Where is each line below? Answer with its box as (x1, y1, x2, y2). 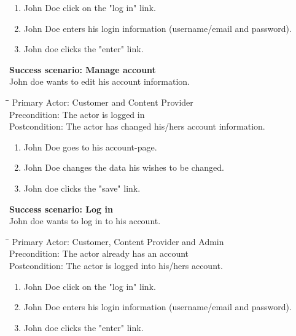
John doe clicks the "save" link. (23, 181, 141, 194)
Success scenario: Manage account (9, 63, 156, 76)
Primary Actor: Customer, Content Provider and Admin (12, 235, 224, 248)
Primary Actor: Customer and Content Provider (12, 95, 193, 108)
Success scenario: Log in (9, 202, 113, 215)
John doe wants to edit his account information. (9, 75, 190, 88)
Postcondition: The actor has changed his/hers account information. (9, 120, 265, 133)
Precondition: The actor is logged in (9, 107, 145, 120)
